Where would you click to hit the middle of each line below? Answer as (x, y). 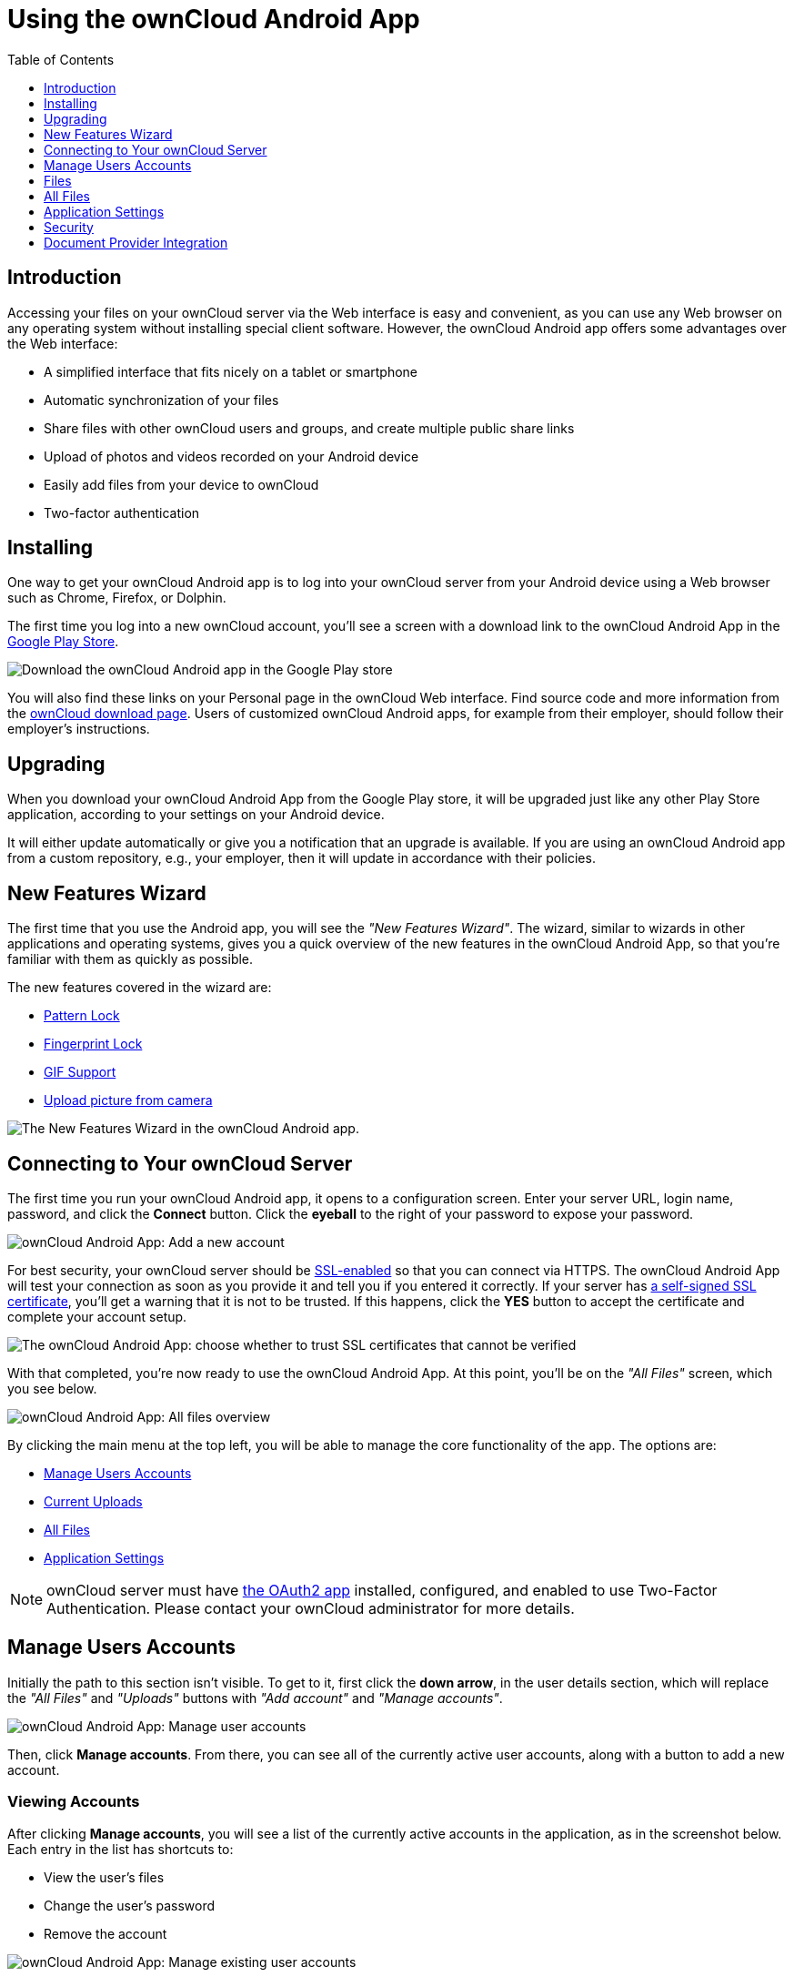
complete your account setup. (97, 1316)
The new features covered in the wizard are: (140, 988)
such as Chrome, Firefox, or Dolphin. (117, 598)
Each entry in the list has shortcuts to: (121, 1849)
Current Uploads (93, 1501)
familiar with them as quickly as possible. (131, 959)
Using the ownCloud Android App (214, 19)
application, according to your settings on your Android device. (196, 815)
